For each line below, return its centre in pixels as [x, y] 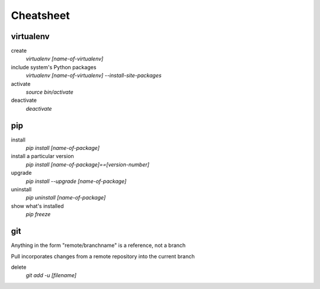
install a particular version [42, 156]
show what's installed [37, 206]
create [19, 51]
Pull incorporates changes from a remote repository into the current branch [103, 256]
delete [19, 267]
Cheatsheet [41, 15]
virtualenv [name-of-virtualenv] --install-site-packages [94, 76]
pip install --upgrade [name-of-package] [76, 181]
